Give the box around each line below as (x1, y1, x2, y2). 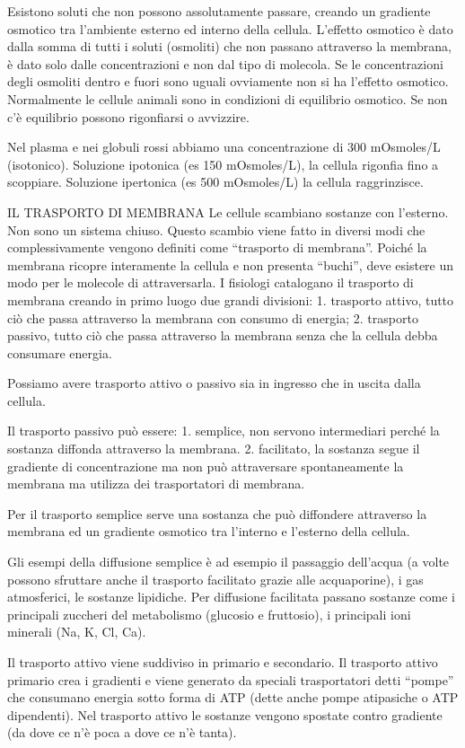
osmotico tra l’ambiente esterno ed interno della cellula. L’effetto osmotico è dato (7, 19, 453, 38)
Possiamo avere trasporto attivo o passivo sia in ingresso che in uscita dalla (7, 374, 421, 392)
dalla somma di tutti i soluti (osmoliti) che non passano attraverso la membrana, (7, 37, 452, 56)
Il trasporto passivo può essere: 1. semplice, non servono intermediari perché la (7, 421, 440, 440)
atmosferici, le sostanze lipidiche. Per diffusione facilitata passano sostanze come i (7, 587, 455, 606)
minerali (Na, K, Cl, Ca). (7, 622, 146, 641)
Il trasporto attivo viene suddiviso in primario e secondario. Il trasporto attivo (7, 653, 438, 671)
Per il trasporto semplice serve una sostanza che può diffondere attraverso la (7, 504, 427, 523)
